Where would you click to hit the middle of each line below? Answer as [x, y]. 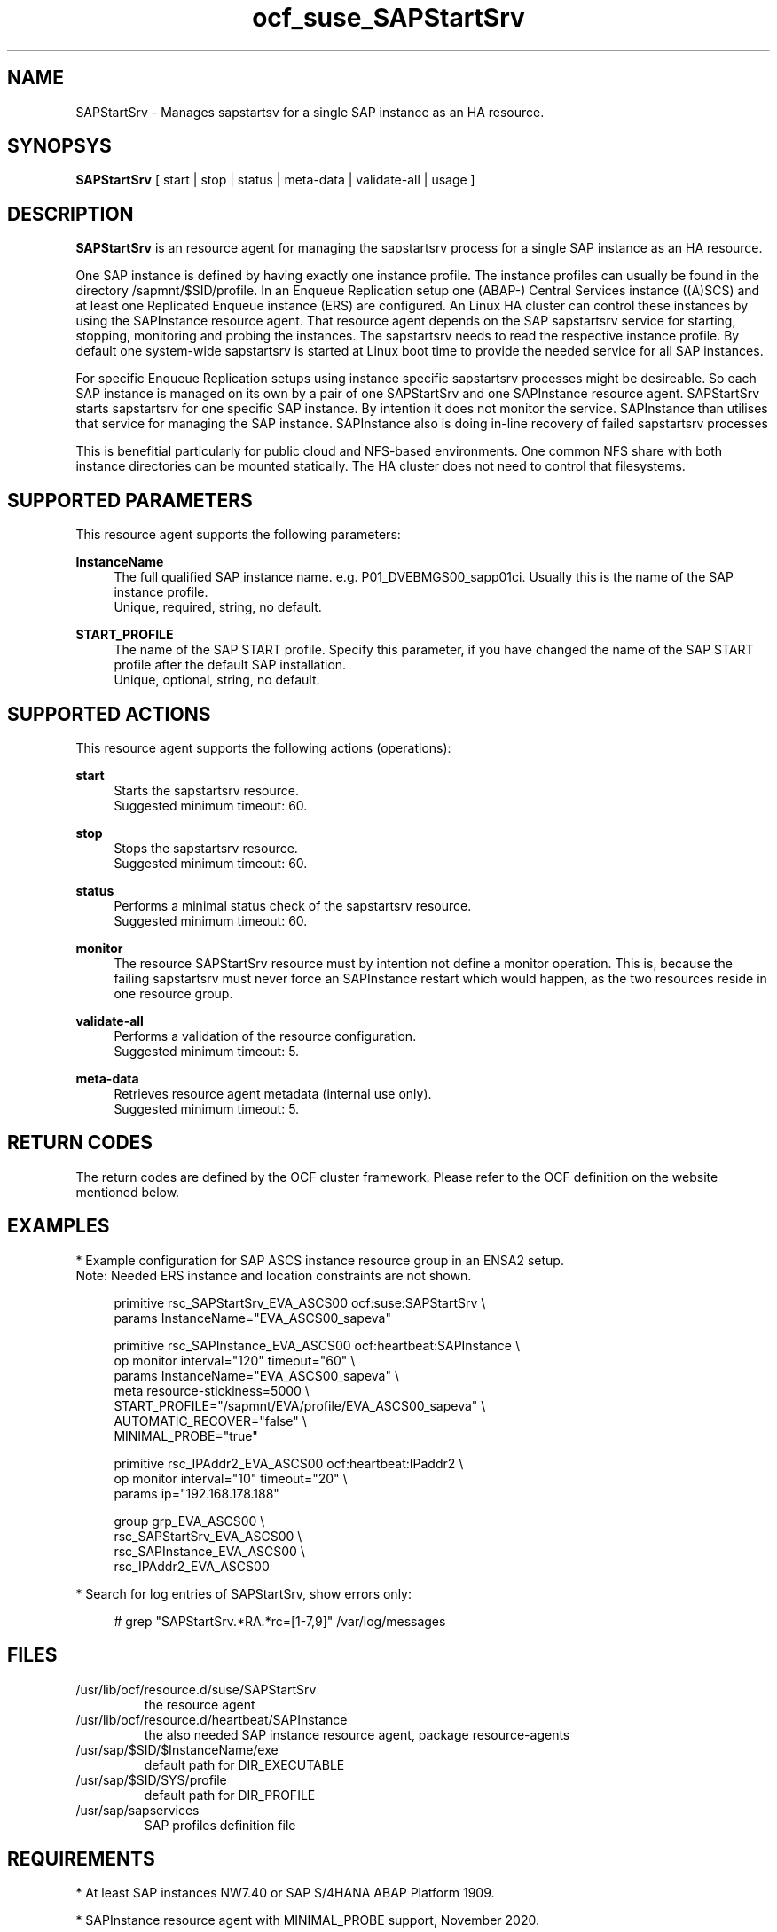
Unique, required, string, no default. [218, 607]
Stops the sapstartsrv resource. [206, 848]
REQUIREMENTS [81, 1858]
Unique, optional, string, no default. [217, 680]
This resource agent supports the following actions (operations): [263, 747]
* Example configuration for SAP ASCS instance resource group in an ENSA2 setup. [320, 1260]
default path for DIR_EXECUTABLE [244, 1764]
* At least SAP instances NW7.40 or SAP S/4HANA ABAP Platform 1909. [285, 1893]
